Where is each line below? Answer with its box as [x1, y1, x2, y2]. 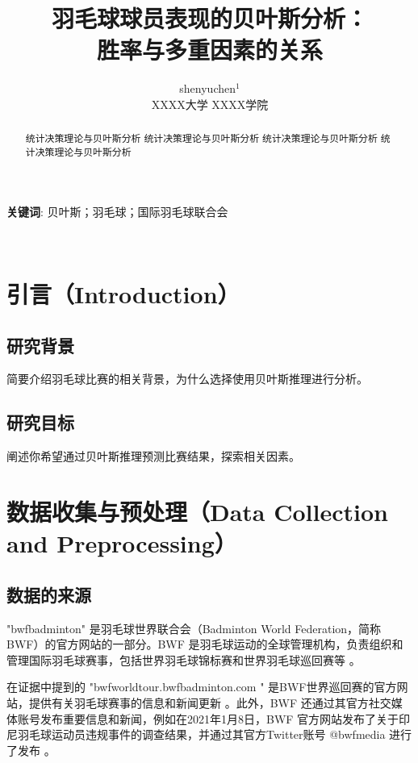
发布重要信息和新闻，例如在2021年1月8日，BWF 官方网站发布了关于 [40, 710, 399, 727]
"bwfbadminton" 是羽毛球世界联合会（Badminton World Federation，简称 [6, 619, 382, 636]
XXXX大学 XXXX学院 [151, 95, 269, 112]
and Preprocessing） [6, 527, 237, 560]
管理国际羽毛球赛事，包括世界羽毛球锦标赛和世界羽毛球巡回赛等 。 [6, 651, 361, 668]
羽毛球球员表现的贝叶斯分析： [51, 2, 368, 35]
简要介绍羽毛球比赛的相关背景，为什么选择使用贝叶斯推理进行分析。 [6, 370, 368, 387]
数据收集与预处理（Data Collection [6, 494, 388, 527]
